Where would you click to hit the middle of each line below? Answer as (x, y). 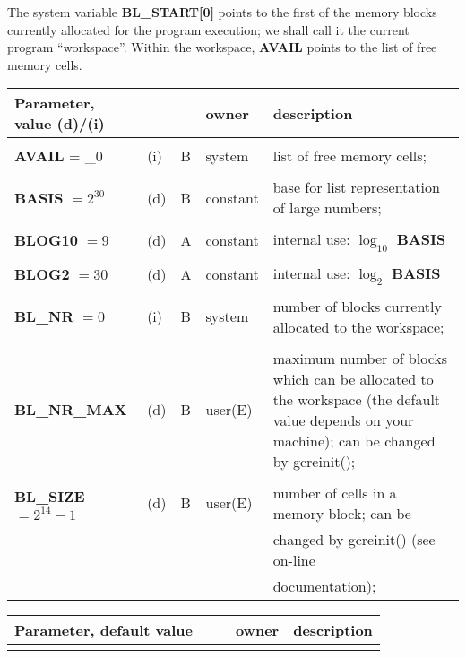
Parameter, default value (104, 629)
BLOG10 (46, 240)
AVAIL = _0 (59, 156)
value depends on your (343, 420)
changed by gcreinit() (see (354, 539)
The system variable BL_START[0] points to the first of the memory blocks (222, 12)
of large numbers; (327, 208)
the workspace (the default (357, 399)
